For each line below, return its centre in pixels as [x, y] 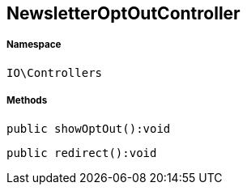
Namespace [34, 45]
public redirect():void [82, 153]
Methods [27, 101]
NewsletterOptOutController [123, 13]
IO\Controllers [55, 72]
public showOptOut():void [89, 128]
